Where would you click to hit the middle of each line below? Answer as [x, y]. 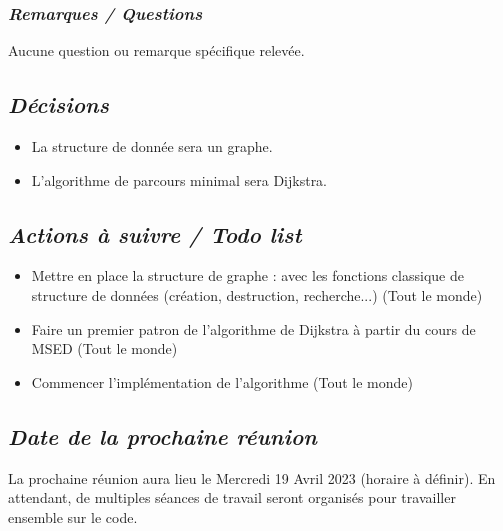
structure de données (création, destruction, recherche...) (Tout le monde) [257, 295]
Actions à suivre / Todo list [155, 233]
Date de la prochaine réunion [162, 435]
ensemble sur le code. [73, 516]
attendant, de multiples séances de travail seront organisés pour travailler [232, 497]
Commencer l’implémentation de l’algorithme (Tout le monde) [222, 381]
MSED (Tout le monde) [104, 348]
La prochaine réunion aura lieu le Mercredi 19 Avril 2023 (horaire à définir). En [252, 477]
